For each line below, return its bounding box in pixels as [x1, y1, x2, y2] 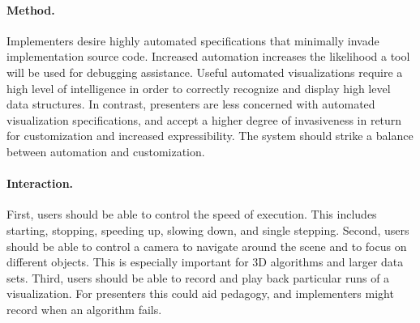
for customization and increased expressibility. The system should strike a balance [6, 127, 414, 144]
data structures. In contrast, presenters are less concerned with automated [6, 96, 375, 113]
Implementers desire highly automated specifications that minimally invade [6, 32, 379, 49]
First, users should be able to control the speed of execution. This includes [6, 206, 377, 223]
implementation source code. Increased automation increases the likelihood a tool [6, 48, 410, 65]
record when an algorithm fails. [6, 300, 162, 317]
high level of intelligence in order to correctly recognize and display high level [6, 79, 391, 96]
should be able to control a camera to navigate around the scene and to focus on [6, 237, 407, 254]
